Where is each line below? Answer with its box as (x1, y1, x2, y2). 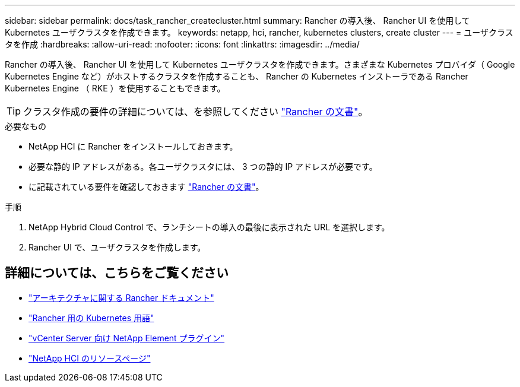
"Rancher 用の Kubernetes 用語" (28, 312, 154, 323)
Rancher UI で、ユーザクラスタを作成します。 (28, 242, 206, 252)
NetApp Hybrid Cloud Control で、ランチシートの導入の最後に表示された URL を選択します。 (28, 222, 390, 232)
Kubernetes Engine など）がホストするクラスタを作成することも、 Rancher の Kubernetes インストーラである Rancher (5, 71, 468, 81)
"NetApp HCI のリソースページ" (28, 353, 151, 363)
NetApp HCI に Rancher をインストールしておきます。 (28, 141, 238, 151)
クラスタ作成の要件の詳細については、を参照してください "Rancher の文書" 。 (23, 106, 368, 118)
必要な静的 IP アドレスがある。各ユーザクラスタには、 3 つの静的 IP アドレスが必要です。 (28, 161, 378, 172)
